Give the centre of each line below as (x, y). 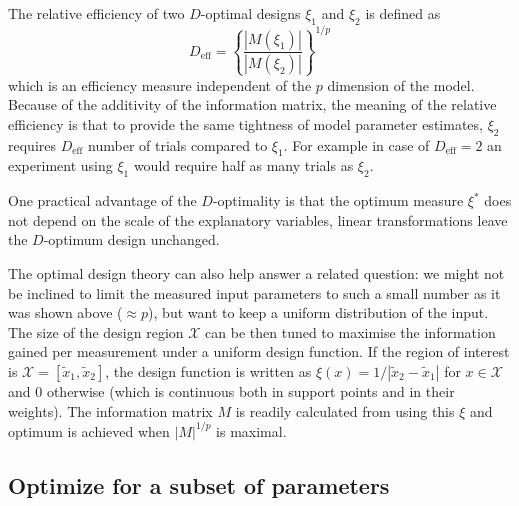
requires (32, 144)
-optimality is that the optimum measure (338, 200)
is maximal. (251, 430)
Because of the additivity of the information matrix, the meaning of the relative (252, 104)
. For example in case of (356, 144)
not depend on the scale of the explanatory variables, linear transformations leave (258, 219)
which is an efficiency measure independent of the (160, 84)
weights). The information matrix (110, 410)
